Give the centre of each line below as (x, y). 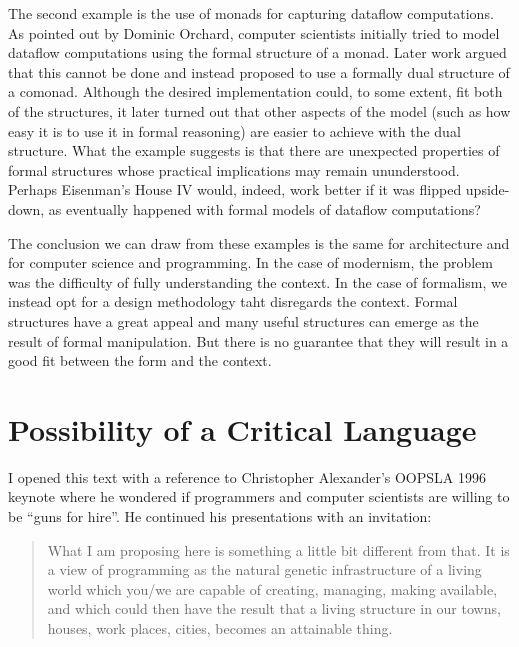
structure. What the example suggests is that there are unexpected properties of (254, 150)
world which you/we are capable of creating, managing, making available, (272, 588)
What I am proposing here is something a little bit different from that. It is (278, 549)
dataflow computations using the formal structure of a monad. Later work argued (257, 52)
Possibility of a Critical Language (242, 428)
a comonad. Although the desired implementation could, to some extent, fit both (255, 91)
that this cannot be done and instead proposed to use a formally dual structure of (259, 71)
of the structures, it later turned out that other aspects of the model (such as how (259, 110)
